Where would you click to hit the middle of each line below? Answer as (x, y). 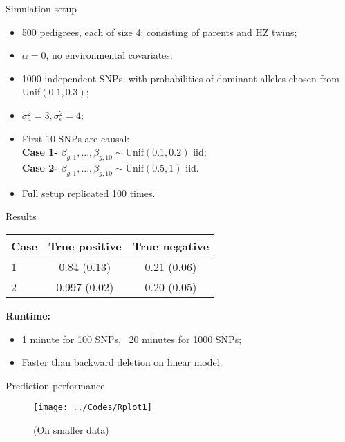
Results (21, 216)
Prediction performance (55, 385)
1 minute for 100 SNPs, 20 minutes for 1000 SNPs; (132, 339)
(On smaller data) (71, 429)
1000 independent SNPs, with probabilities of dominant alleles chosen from (180, 78)
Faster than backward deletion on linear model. (122, 362)
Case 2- (40, 167)
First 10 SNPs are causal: (76, 138)
